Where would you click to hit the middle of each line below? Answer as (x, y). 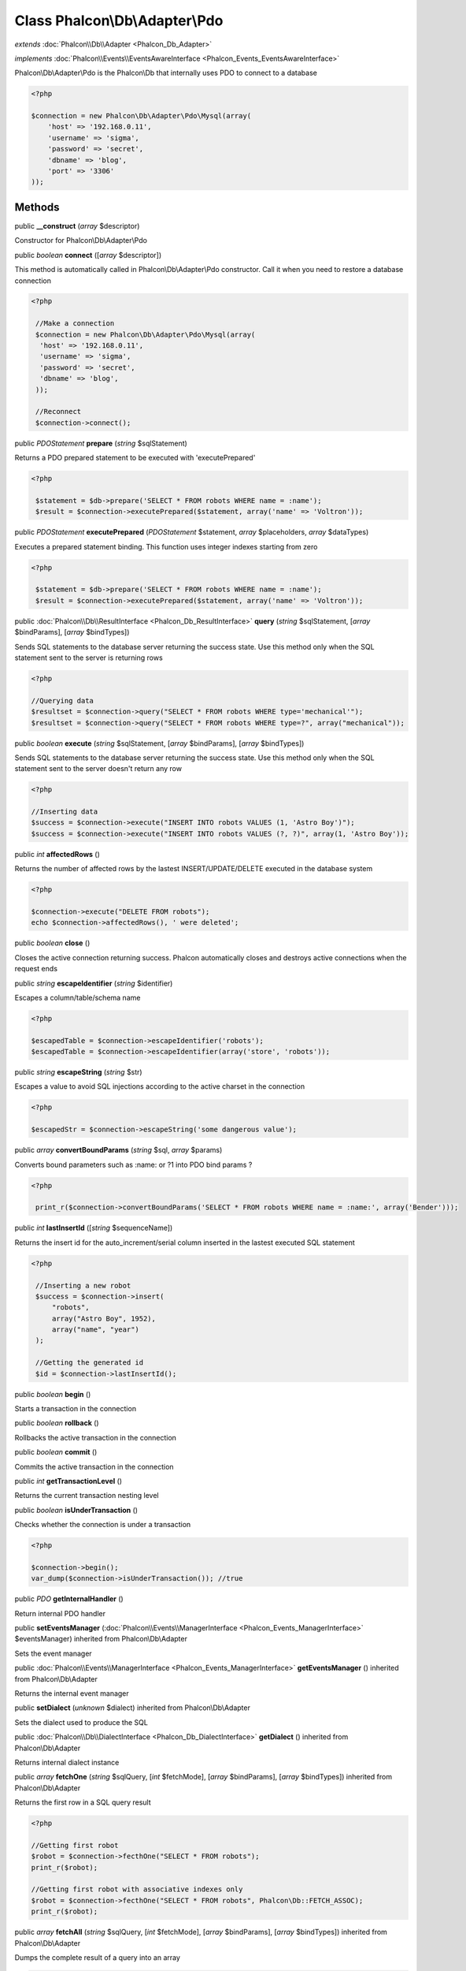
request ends (36, 969)
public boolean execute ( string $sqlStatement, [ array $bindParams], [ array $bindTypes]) (159, 743)
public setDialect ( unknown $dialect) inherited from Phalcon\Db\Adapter (133, 1708)
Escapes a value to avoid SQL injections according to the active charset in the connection (160, 1086)
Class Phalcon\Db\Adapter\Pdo (119, 20)
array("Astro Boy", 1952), (104, 1318)
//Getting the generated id (90, 1363)
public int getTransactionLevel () (68, 1481)
